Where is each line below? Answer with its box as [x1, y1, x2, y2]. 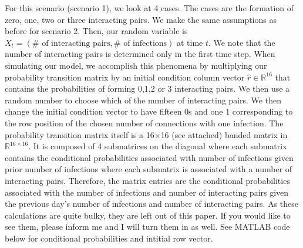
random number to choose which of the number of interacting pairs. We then [5, 93, 281, 106]
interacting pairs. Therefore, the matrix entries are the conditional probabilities [5, 174, 290, 186]
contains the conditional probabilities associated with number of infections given [5, 151, 294, 163]
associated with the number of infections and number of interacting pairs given [5, 186, 289, 198]
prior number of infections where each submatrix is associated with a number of [5, 163, 292, 175]
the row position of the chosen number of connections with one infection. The [5, 116, 284, 129]
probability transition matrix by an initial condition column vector [5, 71, 245, 83]
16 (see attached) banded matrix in [160, 128, 288, 140]
